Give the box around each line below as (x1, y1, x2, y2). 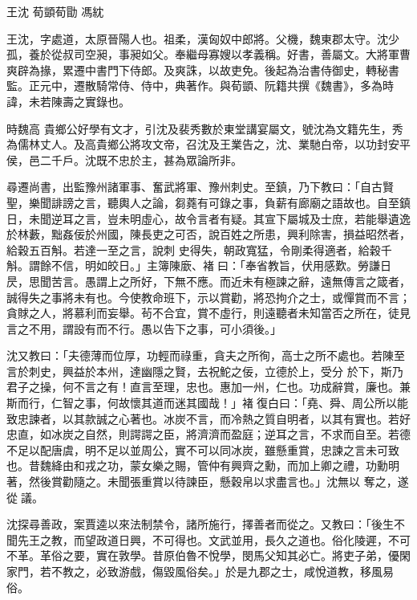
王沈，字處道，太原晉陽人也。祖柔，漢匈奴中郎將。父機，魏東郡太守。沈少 (6, 30, 399, 47)
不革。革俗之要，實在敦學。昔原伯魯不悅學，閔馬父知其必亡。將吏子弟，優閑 (6, 547, 411, 564)
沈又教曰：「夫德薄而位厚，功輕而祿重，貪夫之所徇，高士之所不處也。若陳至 (6, 347, 405, 364)
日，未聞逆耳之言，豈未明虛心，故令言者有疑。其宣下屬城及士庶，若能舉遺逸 (6, 210, 411, 227)
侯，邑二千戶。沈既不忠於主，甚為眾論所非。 (6, 151, 242, 168)
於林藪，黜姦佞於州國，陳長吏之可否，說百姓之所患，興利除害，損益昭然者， (6, 226, 411, 243)
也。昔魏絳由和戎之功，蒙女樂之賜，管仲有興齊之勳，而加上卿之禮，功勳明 (6, 457, 399, 474)
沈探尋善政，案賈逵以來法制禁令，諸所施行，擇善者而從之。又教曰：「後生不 (6, 516, 405, 533)
